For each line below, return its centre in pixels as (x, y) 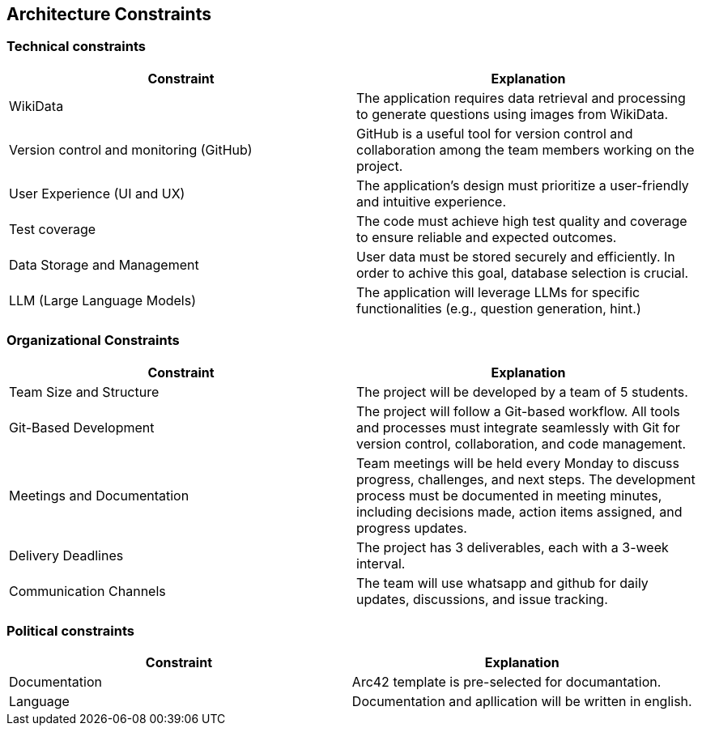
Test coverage (53, 229)
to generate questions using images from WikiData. (513, 114)
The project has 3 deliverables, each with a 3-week (513, 547)
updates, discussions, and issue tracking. (482, 599)
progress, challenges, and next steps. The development (526, 479)
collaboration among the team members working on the (525, 149)
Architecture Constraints (109, 14)
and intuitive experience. (431, 201)
